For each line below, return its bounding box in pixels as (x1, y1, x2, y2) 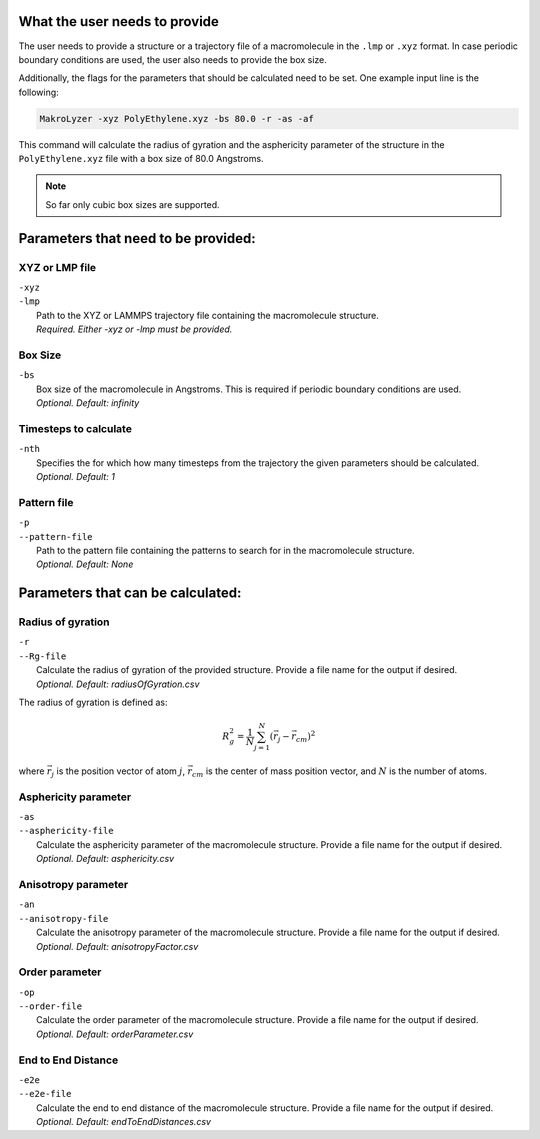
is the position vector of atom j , (56, 765, 185, 777)
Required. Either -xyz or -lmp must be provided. (36, 323, 233, 335)
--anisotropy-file (18, 913, 109, 924)
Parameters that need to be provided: (18, 230, 257, 247)
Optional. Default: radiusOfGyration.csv (36, 678, 200, 690)
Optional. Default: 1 (36, 471, 115, 482)
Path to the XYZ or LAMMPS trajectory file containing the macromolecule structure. (36, 309, 380, 321)
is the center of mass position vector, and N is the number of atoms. (205, 765, 487, 777)
